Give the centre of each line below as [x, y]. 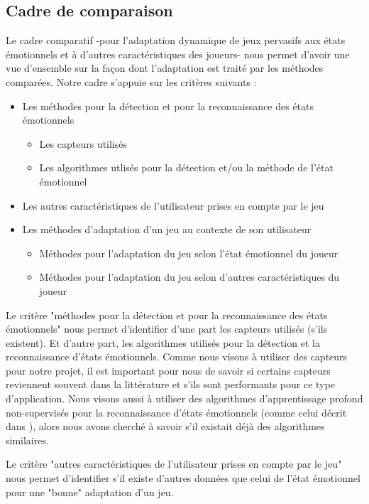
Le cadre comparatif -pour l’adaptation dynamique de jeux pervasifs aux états [176, 40]
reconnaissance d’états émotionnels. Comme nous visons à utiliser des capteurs [177, 356]
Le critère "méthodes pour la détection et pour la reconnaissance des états [167, 315]
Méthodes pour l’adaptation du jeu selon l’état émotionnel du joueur [189, 253]
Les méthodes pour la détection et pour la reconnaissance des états [168, 106]
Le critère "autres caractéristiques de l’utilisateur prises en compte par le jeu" [174, 464]
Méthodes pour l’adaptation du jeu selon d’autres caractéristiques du [189, 277]
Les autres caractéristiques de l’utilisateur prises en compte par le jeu [173, 205]
